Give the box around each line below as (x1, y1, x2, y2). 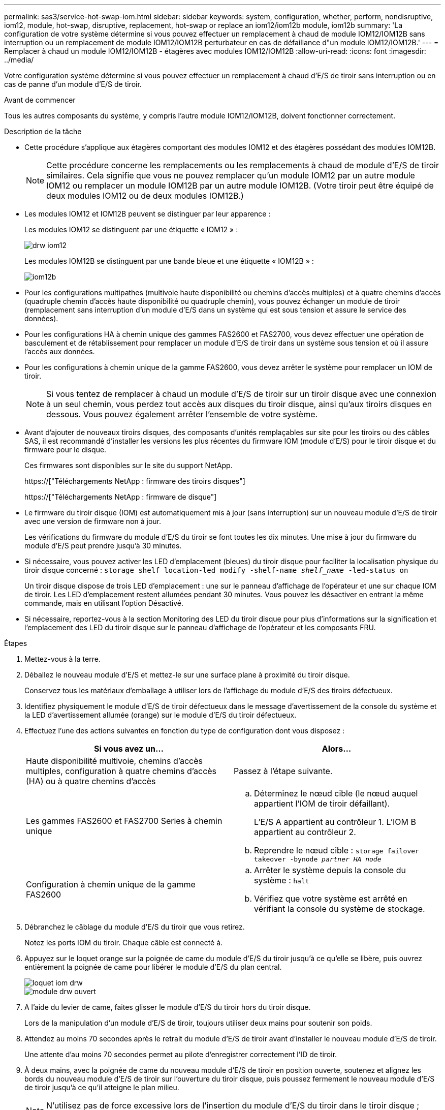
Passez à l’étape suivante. (234, 766, 333, 776)
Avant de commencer (4, 96, 76, 104)
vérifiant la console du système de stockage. (254, 904, 425, 914)
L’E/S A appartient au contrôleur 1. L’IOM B (254, 817, 416, 827)
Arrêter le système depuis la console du (254, 865, 406, 875)
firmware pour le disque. (24, 445, 107, 454)
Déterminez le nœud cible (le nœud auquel (254, 788, 418, 798)
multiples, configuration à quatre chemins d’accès (26, 766, 217, 776)
